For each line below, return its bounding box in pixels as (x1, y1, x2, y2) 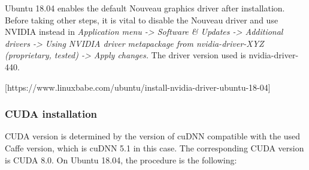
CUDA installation (5, 106, 97, 121)
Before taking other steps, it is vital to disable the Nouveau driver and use (5, 13, 278, 26)
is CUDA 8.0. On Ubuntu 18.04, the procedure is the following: (5, 153, 237, 166)
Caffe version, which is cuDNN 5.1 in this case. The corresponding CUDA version (5, 141, 304, 154)
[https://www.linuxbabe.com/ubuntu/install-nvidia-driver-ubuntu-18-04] (5, 80, 271, 93)
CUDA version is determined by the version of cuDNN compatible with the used (5, 130, 301, 142)
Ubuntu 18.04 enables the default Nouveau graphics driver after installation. (5, 2, 285, 14)
